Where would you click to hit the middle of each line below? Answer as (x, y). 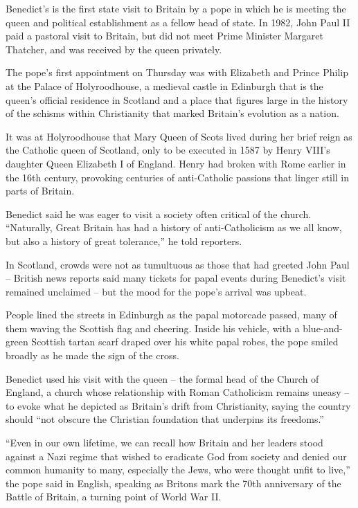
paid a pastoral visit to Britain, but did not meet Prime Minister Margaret (165, 36)
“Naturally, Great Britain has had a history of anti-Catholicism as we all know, (174, 227)
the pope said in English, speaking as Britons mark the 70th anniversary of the (173, 483)
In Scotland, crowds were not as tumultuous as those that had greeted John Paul (178, 264)
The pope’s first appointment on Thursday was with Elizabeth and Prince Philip (177, 72)
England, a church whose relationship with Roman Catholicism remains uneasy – (178, 392)
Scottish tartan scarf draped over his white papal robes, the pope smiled (185, 342)
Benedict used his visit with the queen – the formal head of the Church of (162, 378)
